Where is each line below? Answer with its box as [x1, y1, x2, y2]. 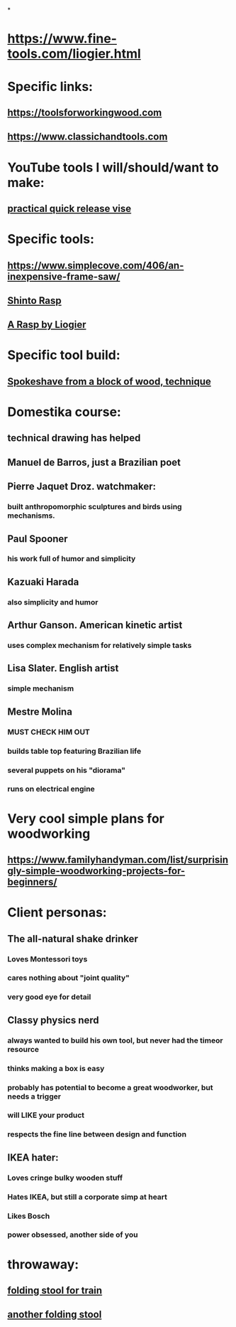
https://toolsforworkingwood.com [7, 106, 162, 119]
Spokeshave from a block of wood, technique [7, 375, 211, 388]
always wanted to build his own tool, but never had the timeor [7, 1035, 223, 1045]
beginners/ [7, 876, 57, 888]
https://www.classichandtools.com [7, 131, 168, 143]
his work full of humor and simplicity [7, 554, 136, 564]
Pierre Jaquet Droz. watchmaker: [7, 481, 157, 493]
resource [7, 1044, 40, 1054]
